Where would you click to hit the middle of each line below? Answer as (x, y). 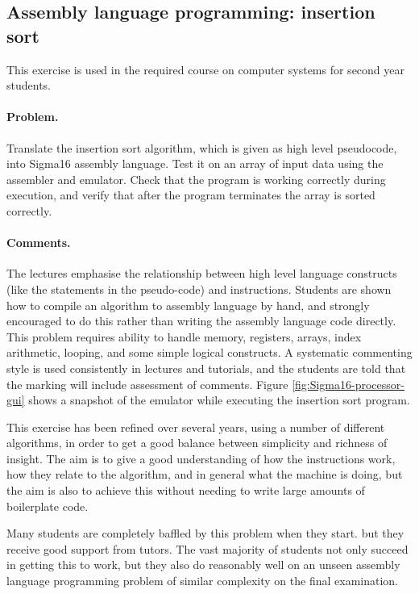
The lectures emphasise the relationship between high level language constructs (202, 273)
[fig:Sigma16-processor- (348, 384)
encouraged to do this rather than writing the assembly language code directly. (201, 321)
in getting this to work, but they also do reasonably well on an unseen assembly (203, 565)
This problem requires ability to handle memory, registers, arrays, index (184, 336)
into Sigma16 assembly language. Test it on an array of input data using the (195, 163)
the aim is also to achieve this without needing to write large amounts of (186, 490)
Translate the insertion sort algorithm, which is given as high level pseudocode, (202, 147)
